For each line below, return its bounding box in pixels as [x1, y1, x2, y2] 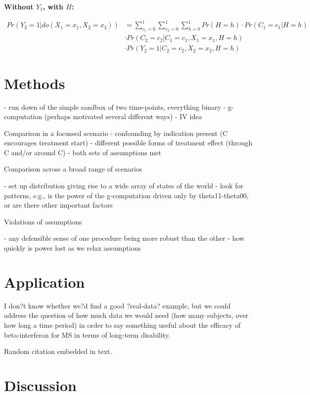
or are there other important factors [4, 200, 113, 210]
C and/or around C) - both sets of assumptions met [4, 147, 161, 157]
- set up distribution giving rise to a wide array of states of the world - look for [4, 180, 244, 191]
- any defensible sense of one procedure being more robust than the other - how [4, 233, 245, 243]
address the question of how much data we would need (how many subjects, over [4, 310, 248, 320]
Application [4, 271, 85, 292]
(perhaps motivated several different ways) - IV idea [44, 111, 202, 122]
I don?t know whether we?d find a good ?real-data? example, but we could [4, 300, 231, 310]
